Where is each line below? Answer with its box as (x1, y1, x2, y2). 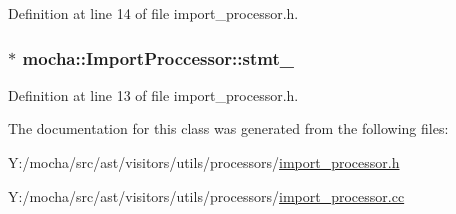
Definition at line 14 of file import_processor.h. (8, 3, 299, 23)
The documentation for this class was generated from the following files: (8, 118, 449, 139)
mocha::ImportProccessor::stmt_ (22, 45, 294, 70)
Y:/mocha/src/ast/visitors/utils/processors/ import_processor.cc (8, 185, 405, 206)
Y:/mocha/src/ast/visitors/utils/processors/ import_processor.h (8, 152, 400, 172)
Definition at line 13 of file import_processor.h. (8, 84, 299, 105)
